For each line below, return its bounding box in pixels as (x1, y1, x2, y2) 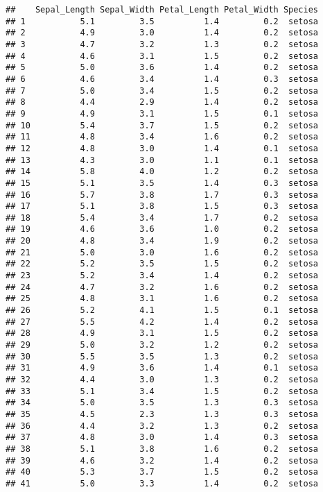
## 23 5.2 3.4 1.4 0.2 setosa (6, 271, 319, 281)
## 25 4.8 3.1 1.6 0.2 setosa (6, 294, 319, 304)
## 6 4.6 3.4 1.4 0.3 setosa (6, 74, 319, 84)
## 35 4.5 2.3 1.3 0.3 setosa (6, 409, 319, 419)
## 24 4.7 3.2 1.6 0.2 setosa (6, 282, 319, 292)
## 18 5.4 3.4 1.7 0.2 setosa (6, 212, 319, 223)
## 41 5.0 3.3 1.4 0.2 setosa (6, 478, 319, 489)
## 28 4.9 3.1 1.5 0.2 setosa (6, 328, 319, 339)
